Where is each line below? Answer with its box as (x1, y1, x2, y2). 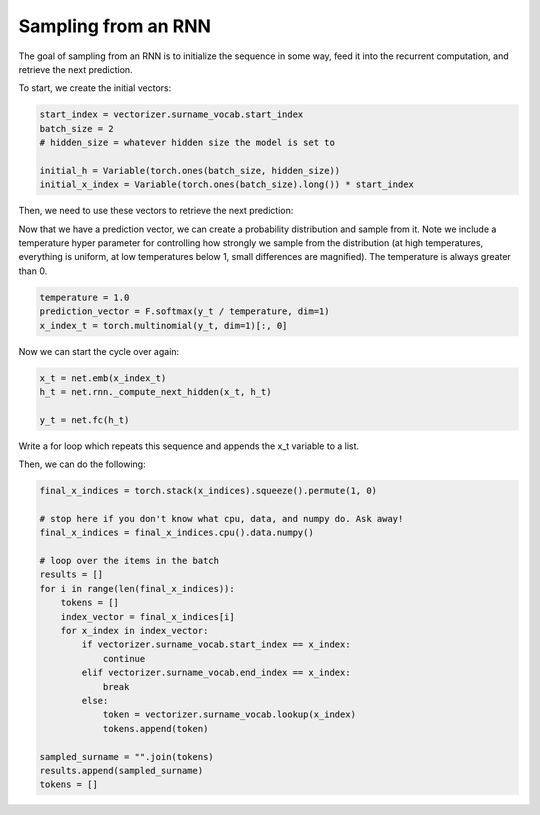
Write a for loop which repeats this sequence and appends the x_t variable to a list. (18, 440, 360, 452)
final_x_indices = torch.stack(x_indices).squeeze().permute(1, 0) (39, 485, 378, 497)
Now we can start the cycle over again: (18, 345, 180, 357)
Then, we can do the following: (18, 458, 146, 470)
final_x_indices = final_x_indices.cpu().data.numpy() (39, 527, 314, 539)
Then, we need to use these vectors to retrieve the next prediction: (18, 205, 294, 217)
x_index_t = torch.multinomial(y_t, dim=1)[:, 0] (39, 320, 288, 331)
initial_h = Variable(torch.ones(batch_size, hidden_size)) (39, 165, 341, 176)
